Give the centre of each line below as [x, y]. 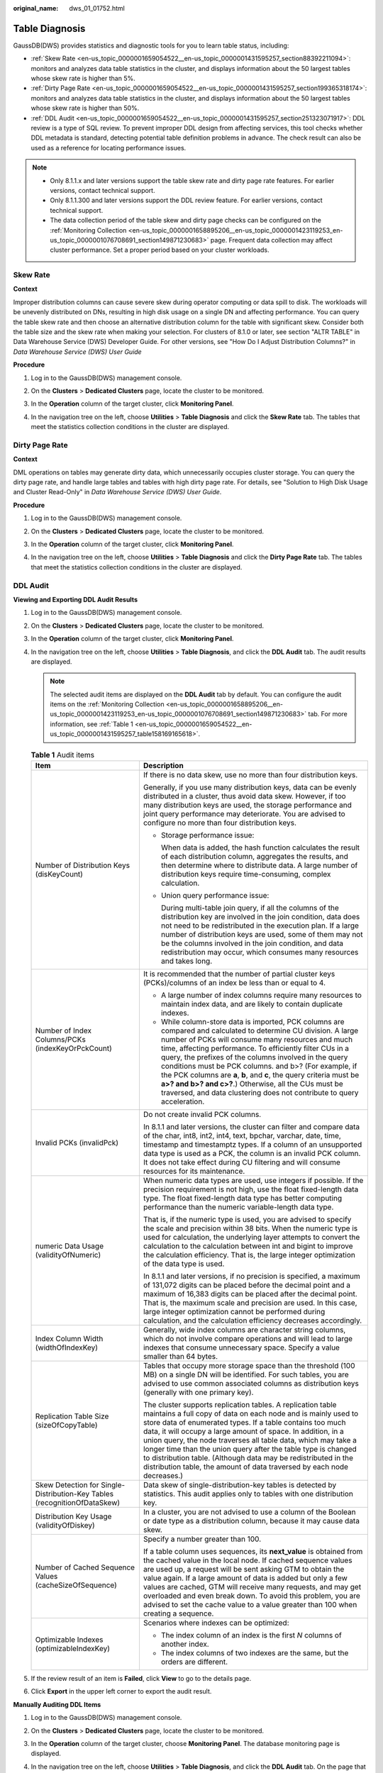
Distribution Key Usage [73, 1516]
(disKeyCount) [59, 874]
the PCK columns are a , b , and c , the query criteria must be [260, 1075]
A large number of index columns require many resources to [261, 995]
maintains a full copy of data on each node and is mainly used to [251, 1413]
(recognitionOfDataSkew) [78, 1503]
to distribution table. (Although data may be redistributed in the [248, 1458]
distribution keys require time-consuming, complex [246, 874]
